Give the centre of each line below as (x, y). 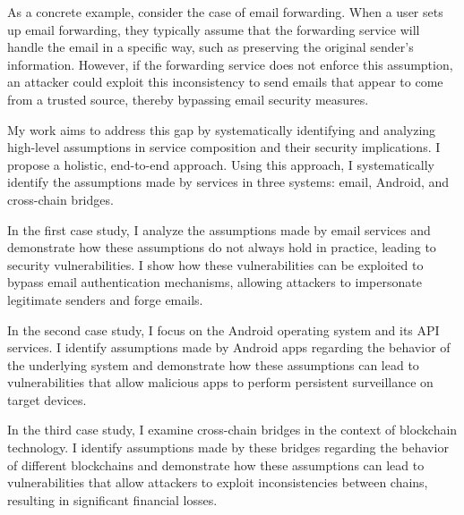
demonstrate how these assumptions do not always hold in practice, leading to (222, 247)
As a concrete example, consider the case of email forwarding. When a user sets (225, 12)
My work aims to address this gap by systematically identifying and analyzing (222, 129)
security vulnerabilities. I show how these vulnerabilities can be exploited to (215, 264)
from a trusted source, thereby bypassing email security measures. (188, 99)
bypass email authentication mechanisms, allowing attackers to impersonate (215, 282)
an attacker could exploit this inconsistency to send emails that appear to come (225, 82)
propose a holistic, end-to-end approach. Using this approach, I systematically (221, 164)
